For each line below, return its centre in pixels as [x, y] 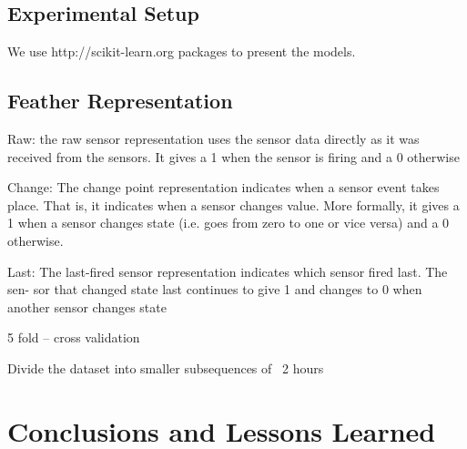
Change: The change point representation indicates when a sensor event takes [223, 187]
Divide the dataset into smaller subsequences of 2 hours [166, 367]
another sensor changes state [87, 306]
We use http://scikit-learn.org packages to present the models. [182, 51]
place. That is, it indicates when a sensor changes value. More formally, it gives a [233, 204]
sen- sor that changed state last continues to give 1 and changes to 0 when [215, 289]
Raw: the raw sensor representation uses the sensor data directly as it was [213, 138]
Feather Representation [120, 101]
